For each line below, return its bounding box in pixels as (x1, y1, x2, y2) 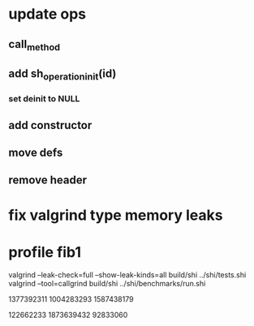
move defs (8, 146, 63, 160)
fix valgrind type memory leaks (8, 206, 223, 224)
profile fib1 (8, 242, 82, 261)
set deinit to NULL (8, 93, 80, 105)
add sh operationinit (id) (8, 66, 117, 83)
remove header (8, 174, 88, 187)
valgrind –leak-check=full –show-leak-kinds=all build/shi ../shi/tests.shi (8, 269, 247, 280)
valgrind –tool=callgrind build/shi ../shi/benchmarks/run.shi (8, 278, 206, 288)
